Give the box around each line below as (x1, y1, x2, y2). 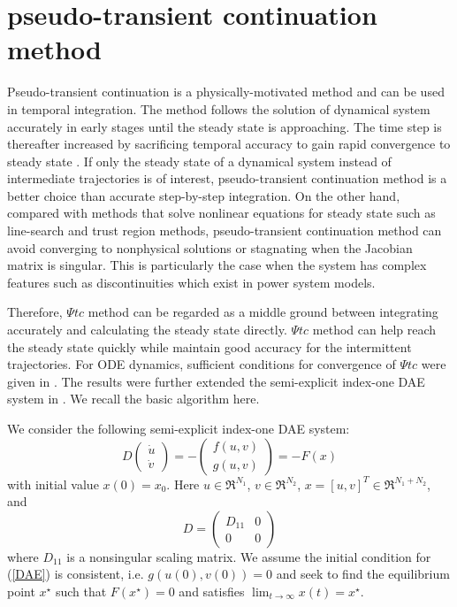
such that (55, 581, 107, 600)
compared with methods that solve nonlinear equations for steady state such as (7, 204, 436, 222)
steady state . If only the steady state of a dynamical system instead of (7, 151, 392, 170)
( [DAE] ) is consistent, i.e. (7, 565, 144, 583)
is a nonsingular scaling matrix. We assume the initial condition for (66, 547, 431, 565)
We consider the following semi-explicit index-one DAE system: (7, 419, 350, 437)
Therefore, (7, 303, 63, 321)
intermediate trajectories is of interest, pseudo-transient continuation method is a (7, 169, 447, 188)
